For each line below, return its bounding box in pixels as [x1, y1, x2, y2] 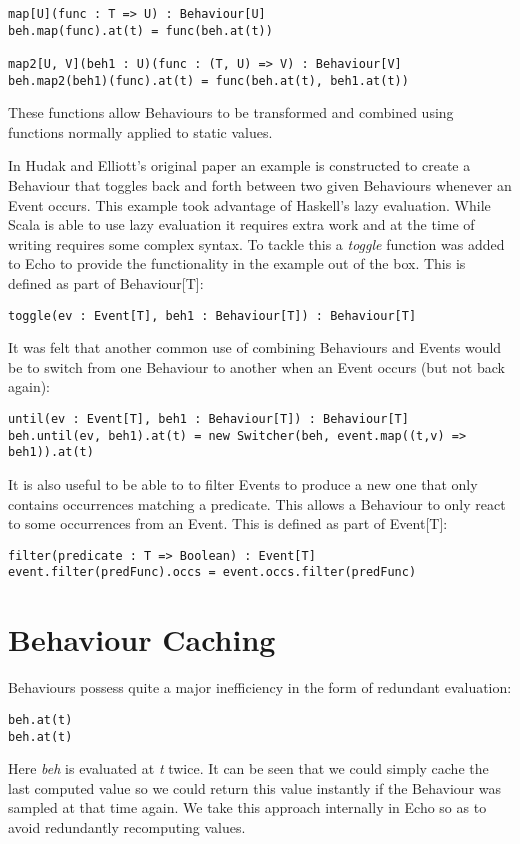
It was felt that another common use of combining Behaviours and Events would [8, 337, 502, 358]
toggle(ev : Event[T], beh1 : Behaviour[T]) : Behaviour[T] [8, 308, 417, 323]
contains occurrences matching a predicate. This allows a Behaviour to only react [8, 493, 506, 514]
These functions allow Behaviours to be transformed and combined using [8, 102, 454, 123]
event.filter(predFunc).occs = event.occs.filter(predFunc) [8, 565, 417, 580]
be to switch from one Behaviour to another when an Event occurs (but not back [8, 356, 505, 377]
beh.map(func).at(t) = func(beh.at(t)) [8, 23, 273, 38]
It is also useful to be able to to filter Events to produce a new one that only [8, 474, 478, 495]
